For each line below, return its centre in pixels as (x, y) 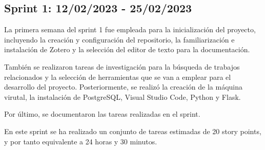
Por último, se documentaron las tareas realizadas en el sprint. (102, 114)
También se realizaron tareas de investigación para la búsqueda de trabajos (122, 66)
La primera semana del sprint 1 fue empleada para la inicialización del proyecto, (130, 29)
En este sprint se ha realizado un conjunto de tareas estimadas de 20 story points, (133, 131)
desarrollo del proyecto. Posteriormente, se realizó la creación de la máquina (123, 87)
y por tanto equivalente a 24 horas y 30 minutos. (81, 141)
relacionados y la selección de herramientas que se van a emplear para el (118, 77)
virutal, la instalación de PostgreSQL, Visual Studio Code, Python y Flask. (123, 97)
